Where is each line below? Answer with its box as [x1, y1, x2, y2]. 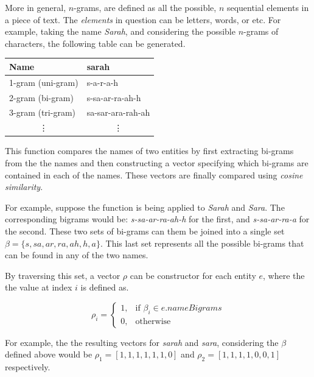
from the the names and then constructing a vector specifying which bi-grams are [5, 156, 309, 169]
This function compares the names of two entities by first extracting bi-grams [5, 144, 294, 157]
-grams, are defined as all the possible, [74, 1, 217, 13]
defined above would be [5, 348, 92, 361]
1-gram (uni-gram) [9, 76, 78, 88]
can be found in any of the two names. [5, 248, 148, 261]
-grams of [243, 25, 279, 38]
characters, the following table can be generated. [5, 37, 186, 49]
